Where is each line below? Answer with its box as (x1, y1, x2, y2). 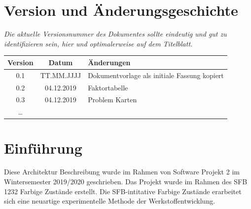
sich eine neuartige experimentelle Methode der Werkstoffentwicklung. (4, 196, 215, 206)
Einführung (4, 138, 82, 158)
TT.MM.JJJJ (40, 70, 81, 80)
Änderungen (88, 57, 131, 67)
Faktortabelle (88, 82, 128, 92)
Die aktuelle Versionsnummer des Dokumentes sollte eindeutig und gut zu (4, 29, 227, 39)
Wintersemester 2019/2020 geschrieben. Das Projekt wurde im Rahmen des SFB (4, 176, 248, 186)
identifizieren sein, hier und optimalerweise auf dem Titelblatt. (4, 38, 193, 48)
